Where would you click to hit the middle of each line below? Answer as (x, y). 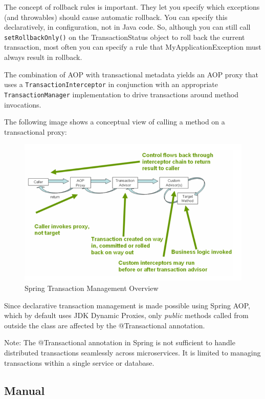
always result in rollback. (43, 57)
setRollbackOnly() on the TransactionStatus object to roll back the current (125, 37)
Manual (25, 390)
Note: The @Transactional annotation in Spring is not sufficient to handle (120, 342)
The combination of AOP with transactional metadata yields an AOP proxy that (131, 74)
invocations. (23, 104)
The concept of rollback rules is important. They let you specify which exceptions (132, 7)
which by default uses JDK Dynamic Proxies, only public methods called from (126, 315)
